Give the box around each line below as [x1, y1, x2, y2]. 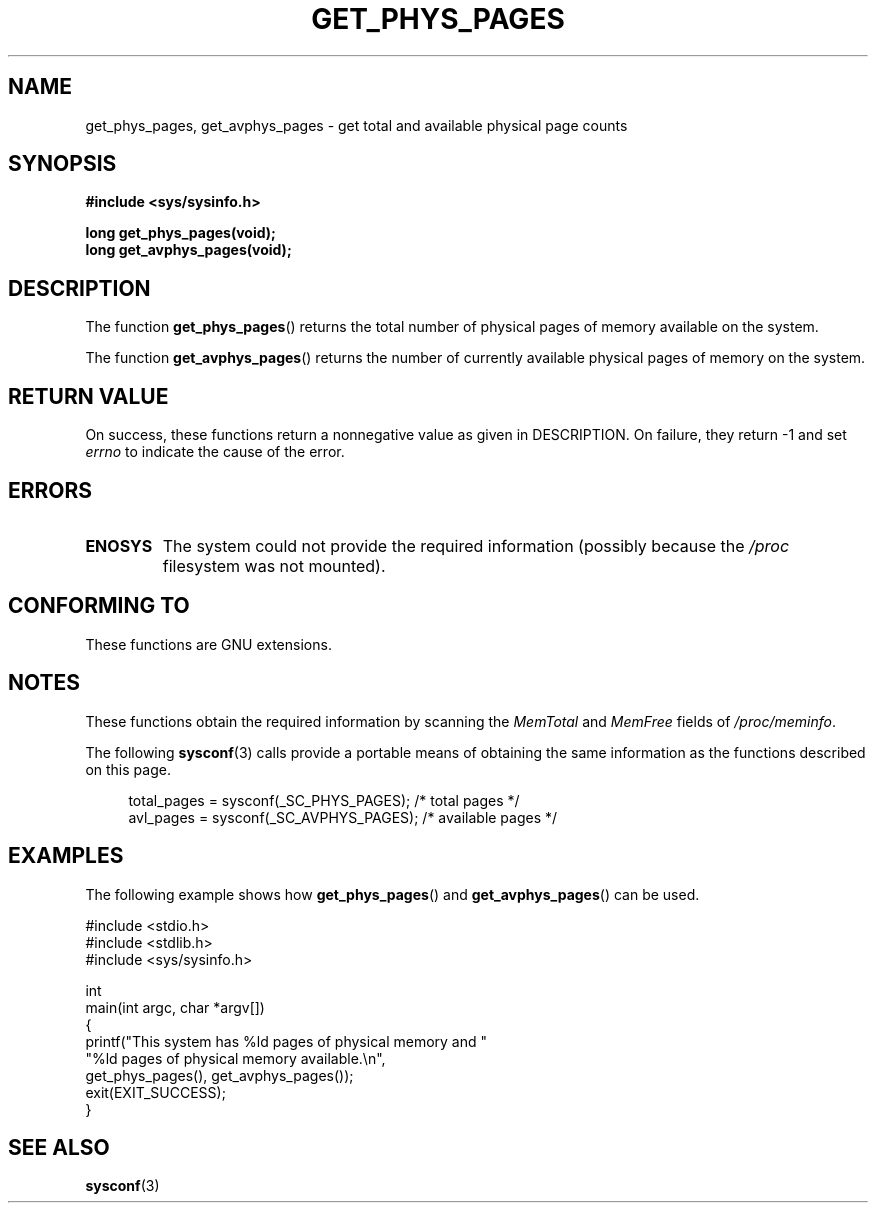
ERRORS [8, 477, 93, 503]
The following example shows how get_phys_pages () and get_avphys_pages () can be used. [85, 885, 700, 903]
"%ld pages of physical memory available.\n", [85, 1049, 386, 1067]
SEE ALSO [8, 1134, 110, 1160]
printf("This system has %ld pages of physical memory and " [85, 1032, 488, 1050]
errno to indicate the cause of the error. [85, 443, 345, 461]
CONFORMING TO [8, 593, 190, 619]
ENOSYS [85, 535, 153, 556]
